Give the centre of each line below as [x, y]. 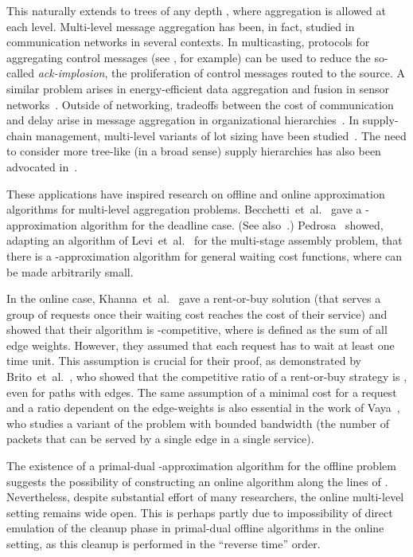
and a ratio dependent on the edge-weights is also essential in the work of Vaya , [203, 408]
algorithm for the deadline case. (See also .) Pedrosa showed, [232, 224]
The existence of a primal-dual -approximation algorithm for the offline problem [201, 466]
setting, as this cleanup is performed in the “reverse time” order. [164, 543]
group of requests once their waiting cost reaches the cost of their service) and [197, 314]
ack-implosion [71, 73]
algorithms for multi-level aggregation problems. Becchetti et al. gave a [184, 209]
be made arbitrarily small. [70, 271]
